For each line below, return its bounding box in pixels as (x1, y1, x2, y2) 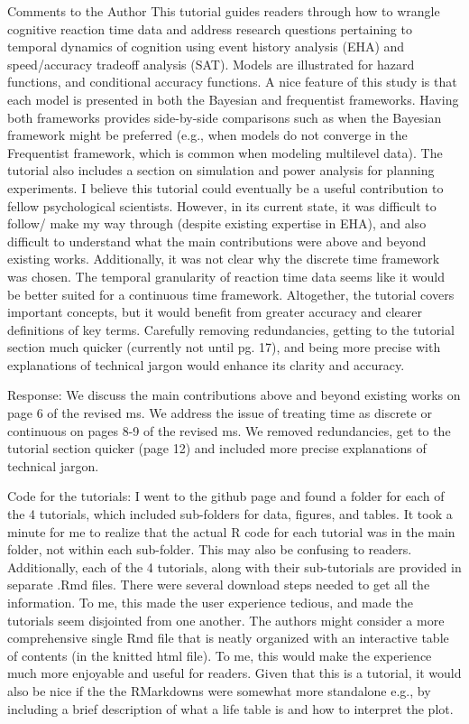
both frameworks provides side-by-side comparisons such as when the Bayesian (7, 107, 442, 126)
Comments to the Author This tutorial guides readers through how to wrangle (7, 2, 440, 20)
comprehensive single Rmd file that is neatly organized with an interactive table (7, 628, 449, 647)
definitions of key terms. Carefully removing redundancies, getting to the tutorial (7, 320, 455, 339)
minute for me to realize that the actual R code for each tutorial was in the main (7, 522, 455, 541)
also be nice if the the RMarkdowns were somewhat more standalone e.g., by (7, 681, 431, 700)
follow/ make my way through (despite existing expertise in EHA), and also (7, 214, 427, 233)
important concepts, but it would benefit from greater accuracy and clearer (7, 302, 423, 321)
